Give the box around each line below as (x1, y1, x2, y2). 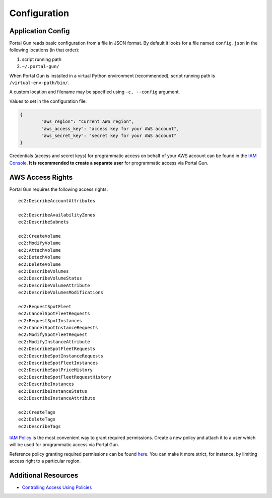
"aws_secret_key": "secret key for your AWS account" (41, 132, 177, 138)
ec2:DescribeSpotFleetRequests (18, 346, 96, 352)
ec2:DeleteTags (18, 416, 56, 422)
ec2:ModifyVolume (18, 240, 61, 246)
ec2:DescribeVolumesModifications (18, 290, 103, 296)
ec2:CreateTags (18, 409, 56, 415)
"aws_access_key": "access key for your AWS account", (41, 126, 180, 131)
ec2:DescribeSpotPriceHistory (18, 367, 93, 373)
